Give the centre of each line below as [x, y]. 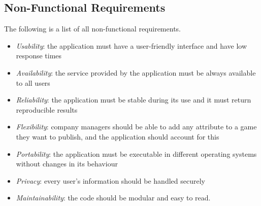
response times [39, 56]
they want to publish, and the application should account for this [118, 136]
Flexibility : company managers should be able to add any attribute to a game [136, 127]
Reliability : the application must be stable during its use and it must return [134, 100]
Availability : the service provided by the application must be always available [136, 72]
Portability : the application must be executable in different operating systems [136, 153]
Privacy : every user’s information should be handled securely [110, 180]
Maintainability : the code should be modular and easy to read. [113, 198]
